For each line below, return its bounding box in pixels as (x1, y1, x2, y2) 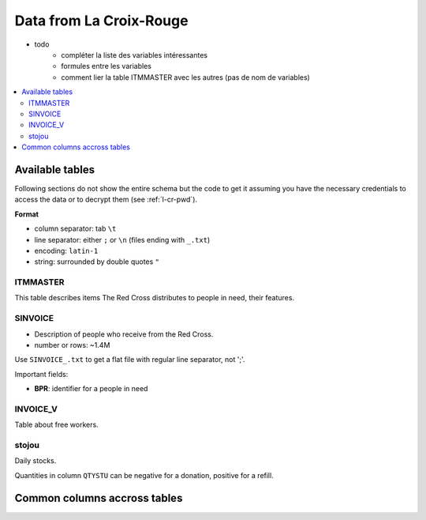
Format (14, 209, 39, 219)
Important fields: (14, 369, 69, 379)
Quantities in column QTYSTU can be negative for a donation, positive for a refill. (14, 470, 274, 480)
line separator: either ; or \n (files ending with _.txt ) (34, 235, 211, 244)
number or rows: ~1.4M (34, 340, 110, 349)
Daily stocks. (14, 456, 57, 465)
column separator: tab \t (34, 224, 117, 233)
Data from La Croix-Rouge (14, 12, 189, 29)
